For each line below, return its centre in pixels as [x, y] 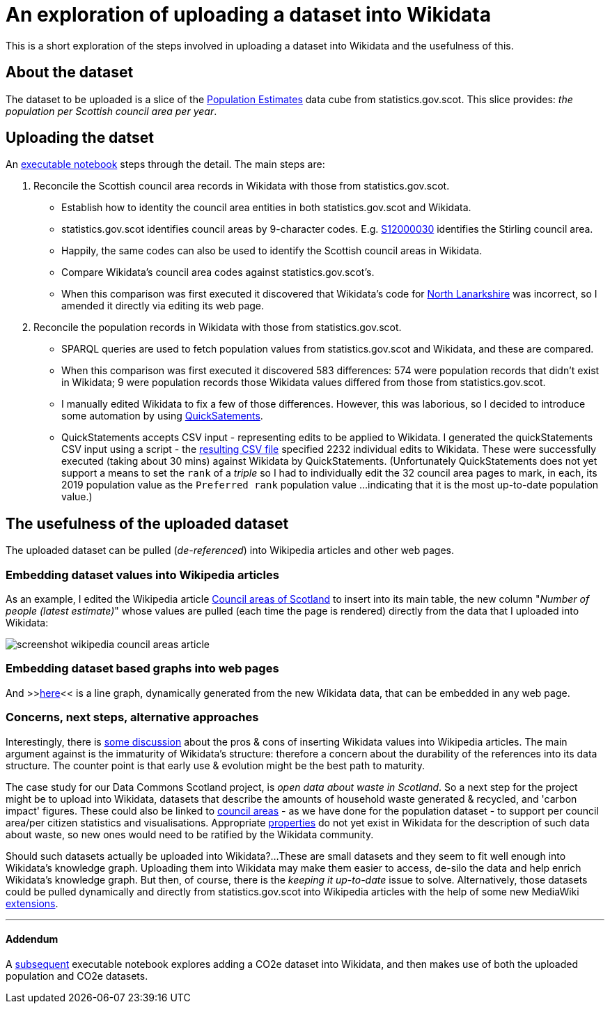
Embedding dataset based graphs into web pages [142, 669]
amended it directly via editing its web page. [163, 306]
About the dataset [70, 72]
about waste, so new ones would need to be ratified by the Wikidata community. [190, 834]
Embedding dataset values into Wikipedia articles [142, 575]
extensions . [32, 903]
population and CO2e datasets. [77, 976]
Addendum [32, 939]
